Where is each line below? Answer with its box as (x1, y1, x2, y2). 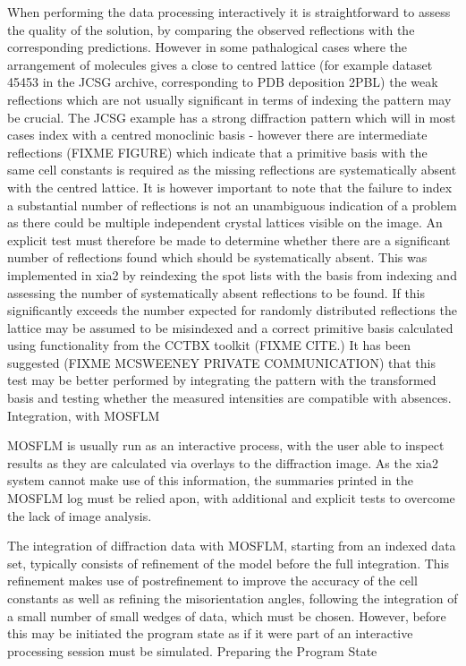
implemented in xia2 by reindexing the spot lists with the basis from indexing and (7, 265, 457, 284)
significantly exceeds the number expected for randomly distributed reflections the (7, 301, 457, 320)
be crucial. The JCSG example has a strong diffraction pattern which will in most (7, 107, 456, 126)
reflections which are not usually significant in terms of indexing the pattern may (7, 90, 452, 108)
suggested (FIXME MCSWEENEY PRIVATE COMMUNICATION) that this (7, 353, 436, 371)
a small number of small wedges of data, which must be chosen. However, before (7, 606, 446, 625)
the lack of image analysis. (7, 506, 152, 525)
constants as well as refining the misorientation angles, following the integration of (7, 589, 458, 607)
